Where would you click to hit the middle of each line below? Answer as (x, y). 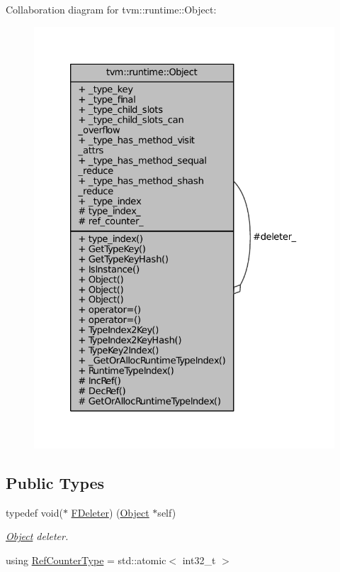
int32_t (199, 560)
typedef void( (34, 512)
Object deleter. (37, 536)
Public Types (55, 482)
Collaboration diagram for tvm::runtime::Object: (111, 9)
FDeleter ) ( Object (110, 512)
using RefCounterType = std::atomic (86, 560)
